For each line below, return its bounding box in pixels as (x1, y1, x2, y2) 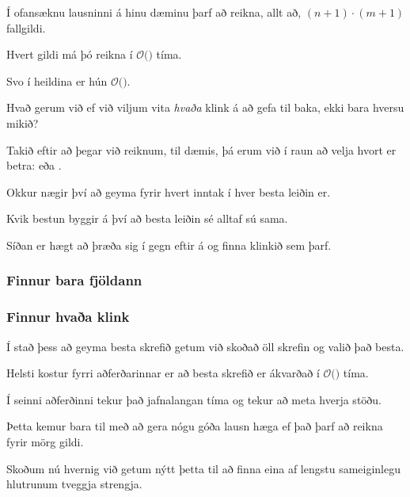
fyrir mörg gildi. (6, 433, 84, 449)
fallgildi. (6, 19, 46, 36)
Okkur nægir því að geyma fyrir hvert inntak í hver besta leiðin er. (6, 183, 331, 200)
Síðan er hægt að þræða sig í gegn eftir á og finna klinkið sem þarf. (6, 236, 332, 253)
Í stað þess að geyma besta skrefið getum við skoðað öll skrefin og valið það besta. (6, 338, 404, 354)
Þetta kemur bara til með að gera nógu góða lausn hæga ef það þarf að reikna (6, 418, 383, 434)
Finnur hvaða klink (6, 307, 130, 327)
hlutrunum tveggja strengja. (6, 476, 142, 492)
